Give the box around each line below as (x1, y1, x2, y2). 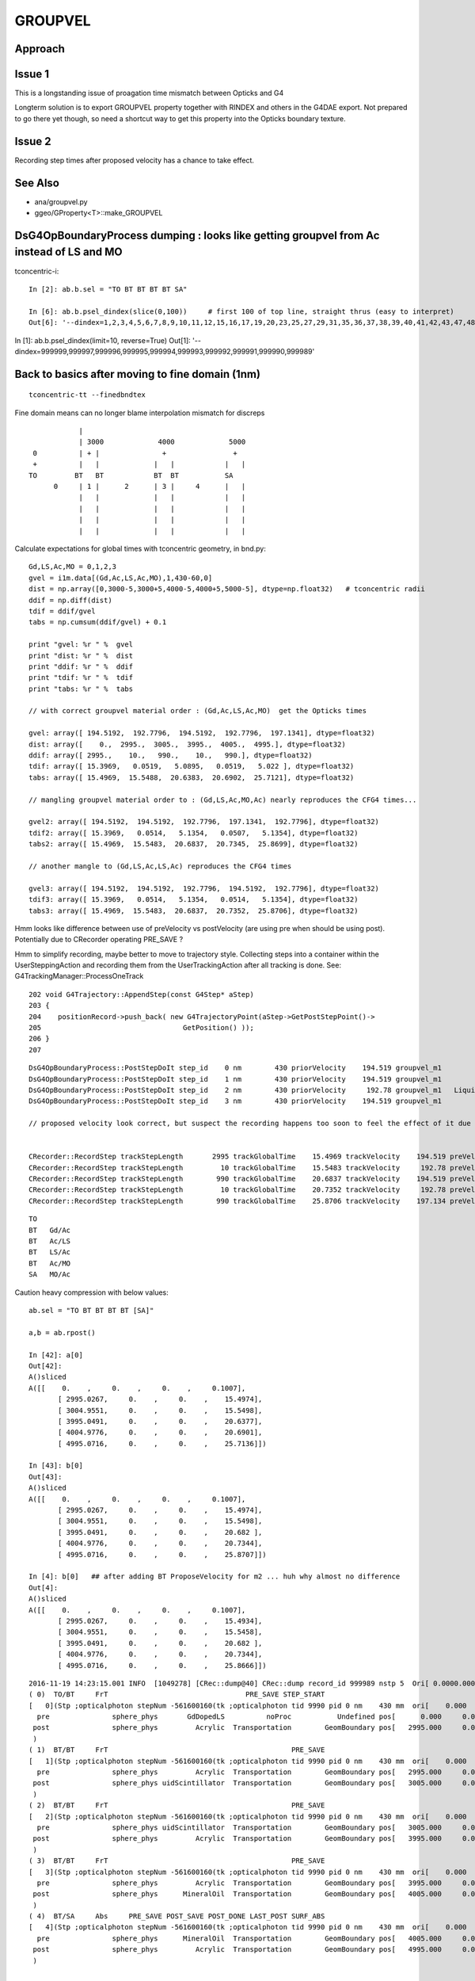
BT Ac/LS (28, 1237, 71, 1246)
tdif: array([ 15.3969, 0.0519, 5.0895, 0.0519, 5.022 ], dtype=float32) (28, 761, 355, 771)
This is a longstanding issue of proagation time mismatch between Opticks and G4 (14, 88, 284, 98)
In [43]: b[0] (28, 1461, 83, 1470)
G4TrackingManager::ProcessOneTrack (14, 971, 144, 981)
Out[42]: (28, 1361, 63, 1370)
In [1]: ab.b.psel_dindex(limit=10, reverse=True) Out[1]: (14, 335, 192, 345)
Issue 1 (14, 67, 50, 81)
